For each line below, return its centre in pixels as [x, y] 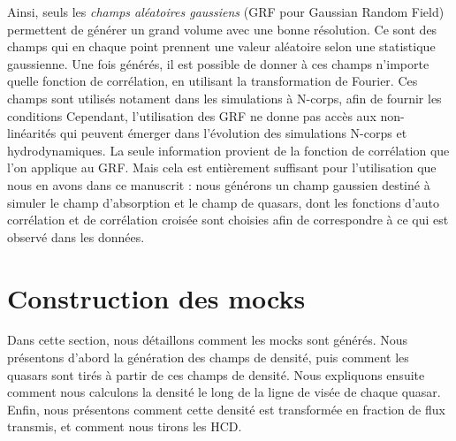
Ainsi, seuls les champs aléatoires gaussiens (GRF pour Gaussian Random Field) [226, 11]
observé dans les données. [76, 236]
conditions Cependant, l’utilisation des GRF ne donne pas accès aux [192, 115]
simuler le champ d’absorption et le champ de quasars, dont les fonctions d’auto [224, 202]
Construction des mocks [156, 297]
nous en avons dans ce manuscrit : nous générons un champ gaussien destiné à [219, 184]
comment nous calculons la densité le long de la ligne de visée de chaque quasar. [224, 392]
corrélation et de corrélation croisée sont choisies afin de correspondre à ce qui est [228, 220]
